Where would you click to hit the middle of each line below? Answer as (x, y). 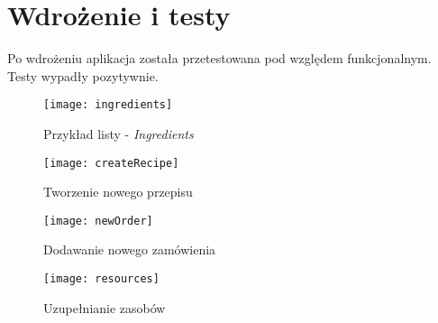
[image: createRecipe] (111, 163)
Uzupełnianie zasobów (105, 307)
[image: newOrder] (98, 221)
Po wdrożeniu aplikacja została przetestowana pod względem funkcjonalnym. (219, 58)
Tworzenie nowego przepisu (118, 192)
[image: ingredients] (108, 105)
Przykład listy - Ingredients (119, 133)
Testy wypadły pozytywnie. (83, 75)
